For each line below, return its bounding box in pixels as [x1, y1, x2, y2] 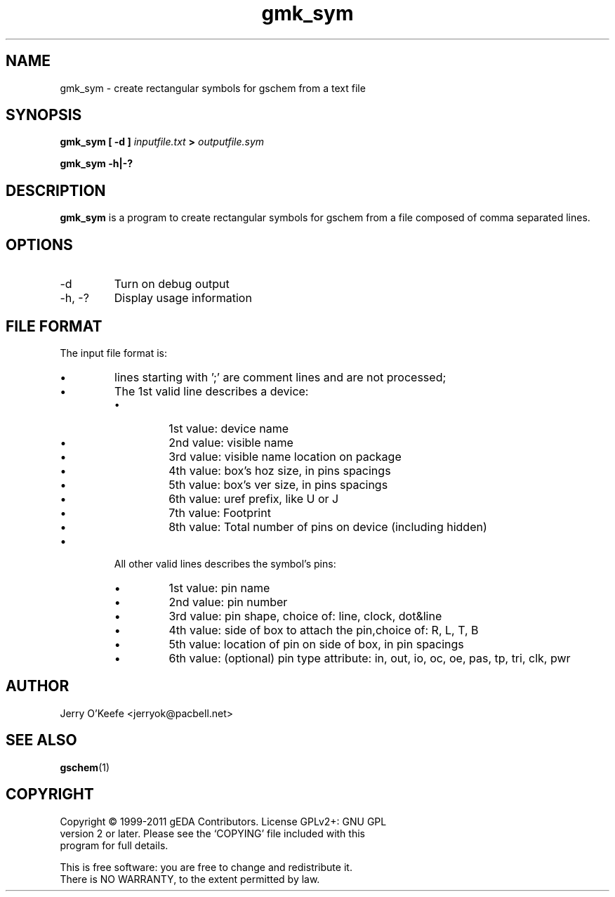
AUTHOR [6, 677, 70, 695]
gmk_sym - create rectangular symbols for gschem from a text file [60, 81, 366, 94]
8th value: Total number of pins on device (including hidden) [168, 519, 487, 534]
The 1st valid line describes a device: [114, 384, 309, 398]
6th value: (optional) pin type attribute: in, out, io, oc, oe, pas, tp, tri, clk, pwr [168, 650, 571, 665]
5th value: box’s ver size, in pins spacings [168, 477, 388, 492]
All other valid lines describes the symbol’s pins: [114, 557, 336, 570]
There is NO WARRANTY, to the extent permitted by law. [60, 872, 320, 885]
